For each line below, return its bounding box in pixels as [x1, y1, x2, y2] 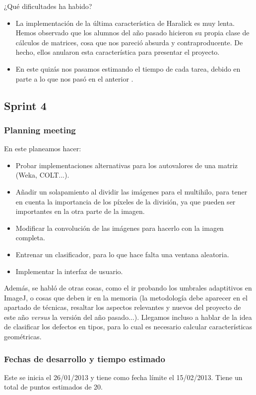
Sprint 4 [4, 98, 47, 113]
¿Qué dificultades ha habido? [4, 1, 92, 11]
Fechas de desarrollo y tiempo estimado [4, 352, 165, 365]
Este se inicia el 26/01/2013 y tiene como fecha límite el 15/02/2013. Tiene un [4, 372, 243, 382]
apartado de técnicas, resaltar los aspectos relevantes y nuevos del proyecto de [4, 302, 241, 312]
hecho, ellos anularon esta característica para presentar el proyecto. [15, 47, 220, 57]
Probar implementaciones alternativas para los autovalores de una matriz [15, 160, 238, 170]
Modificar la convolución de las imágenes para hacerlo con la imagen [15, 222, 224, 233]
